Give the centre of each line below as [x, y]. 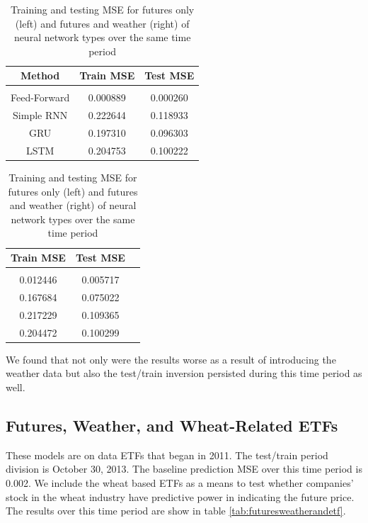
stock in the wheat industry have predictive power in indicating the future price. [180, 496]
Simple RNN [40, 115]
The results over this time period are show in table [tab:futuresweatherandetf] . [176, 511]
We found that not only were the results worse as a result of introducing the [171, 359]
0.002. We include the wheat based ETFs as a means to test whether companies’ [180, 482]
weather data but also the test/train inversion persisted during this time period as [184, 373]
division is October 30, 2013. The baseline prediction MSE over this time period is [184, 469]
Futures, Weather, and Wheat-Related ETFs [172, 425]
